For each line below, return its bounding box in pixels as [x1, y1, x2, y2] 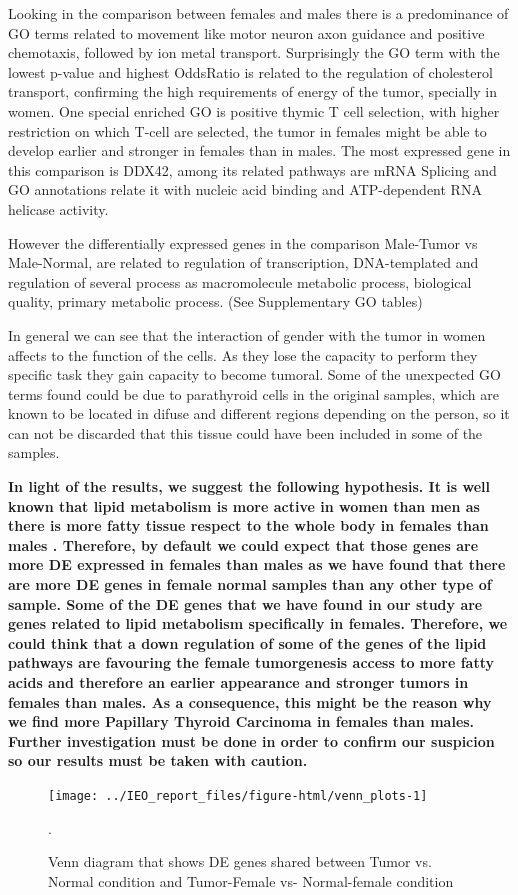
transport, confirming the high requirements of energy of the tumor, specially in [8, 81, 497, 102]
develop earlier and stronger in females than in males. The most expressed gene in [8, 140, 511, 161]
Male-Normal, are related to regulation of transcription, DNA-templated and [8, 252, 479, 273]
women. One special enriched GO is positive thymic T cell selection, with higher [8, 100, 500, 121]
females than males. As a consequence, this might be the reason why [8, 691, 492, 712]
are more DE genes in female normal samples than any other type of [8, 574, 492, 595]
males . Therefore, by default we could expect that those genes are [8, 534, 479, 555]
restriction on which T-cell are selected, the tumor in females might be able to [8, 120, 487, 141]
